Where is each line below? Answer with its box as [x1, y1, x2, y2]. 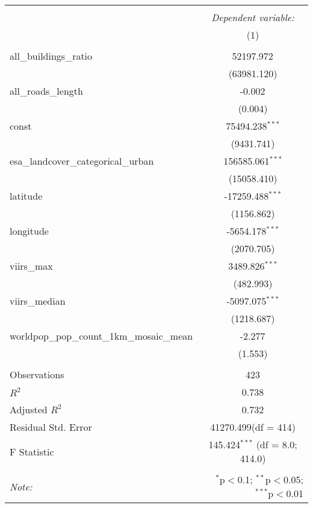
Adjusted [10, 402, 48, 416]
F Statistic [10, 444, 54, 459]
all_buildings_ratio [10, 49, 93, 63]
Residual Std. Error [10, 420, 92, 434]
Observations [10, 367, 64, 381]
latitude [10, 189, 43, 203]
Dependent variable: [211, 10, 294, 24]
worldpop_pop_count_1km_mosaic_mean [10, 329, 193, 343]
